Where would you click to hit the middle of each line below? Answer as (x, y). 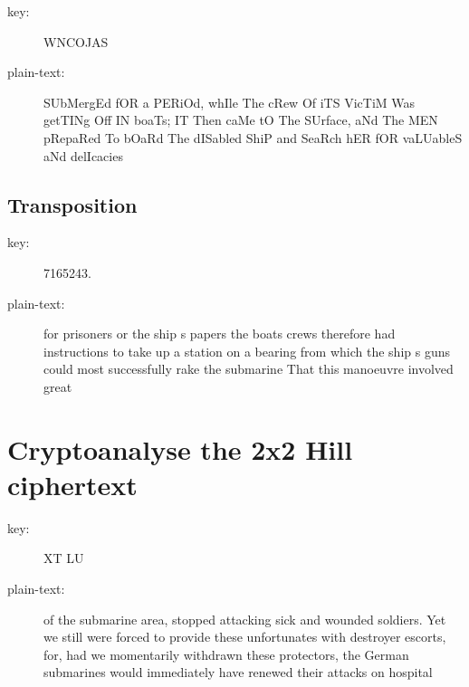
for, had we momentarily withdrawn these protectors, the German (226, 654)
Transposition (72, 204)
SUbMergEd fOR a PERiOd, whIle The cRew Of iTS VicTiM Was (230, 102)
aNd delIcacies (83, 155)
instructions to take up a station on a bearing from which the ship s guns (247, 351)
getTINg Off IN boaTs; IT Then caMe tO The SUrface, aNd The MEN (241, 120)
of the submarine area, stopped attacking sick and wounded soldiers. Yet (245, 619)
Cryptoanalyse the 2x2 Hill (180, 448)
